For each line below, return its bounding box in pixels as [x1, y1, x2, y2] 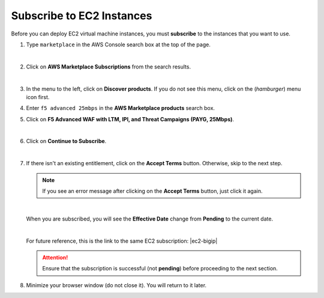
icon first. [26, 93, 50, 100]
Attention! [42, 254, 68, 261]
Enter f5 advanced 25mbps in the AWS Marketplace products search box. [26, 105, 215, 112]
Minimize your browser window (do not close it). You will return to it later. [26, 281, 207, 288]
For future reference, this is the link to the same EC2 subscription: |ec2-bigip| [26, 237, 218, 245]
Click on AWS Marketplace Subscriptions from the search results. [26, 63, 191, 70]
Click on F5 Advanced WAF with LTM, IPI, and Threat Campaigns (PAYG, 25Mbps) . [26, 115, 234, 123]
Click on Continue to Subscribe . [26, 138, 107, 145]
